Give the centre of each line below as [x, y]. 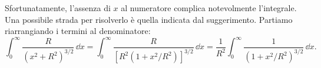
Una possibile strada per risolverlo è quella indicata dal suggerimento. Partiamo [149, 19]
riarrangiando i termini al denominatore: [78, 31]
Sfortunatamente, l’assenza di [58, 8]
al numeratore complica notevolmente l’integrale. [209, 8]
